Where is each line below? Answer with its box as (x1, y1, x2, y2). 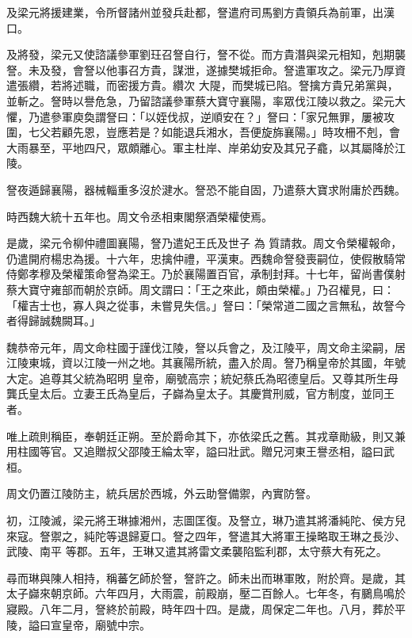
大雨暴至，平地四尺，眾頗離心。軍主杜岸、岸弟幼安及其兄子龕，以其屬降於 (6, 139, 395, 155)
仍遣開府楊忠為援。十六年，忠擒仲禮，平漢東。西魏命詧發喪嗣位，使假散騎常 (6, 250, 406, 266)
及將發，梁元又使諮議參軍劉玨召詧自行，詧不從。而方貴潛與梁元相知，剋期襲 (6, 46, 406, 63)
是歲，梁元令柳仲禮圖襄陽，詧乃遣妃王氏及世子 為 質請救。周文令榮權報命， (6, 235, 402, 251)
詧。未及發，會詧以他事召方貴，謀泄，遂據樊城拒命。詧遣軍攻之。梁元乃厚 (6, 61, 395, 78)
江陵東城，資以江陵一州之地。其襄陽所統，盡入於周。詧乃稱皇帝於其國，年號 (6, 354, 406, 371)
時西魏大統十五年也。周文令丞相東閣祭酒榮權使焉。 (6, 208, 273, 224)
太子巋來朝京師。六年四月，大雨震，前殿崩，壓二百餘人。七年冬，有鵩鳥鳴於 (6, 585, 406, 602)
